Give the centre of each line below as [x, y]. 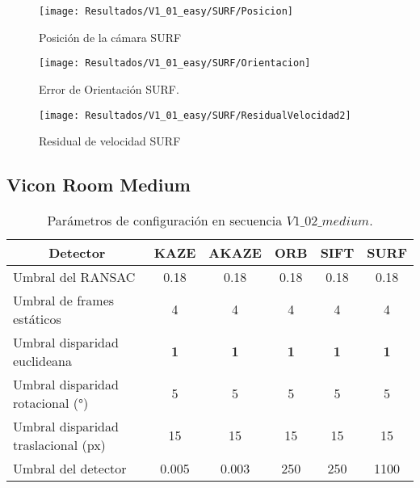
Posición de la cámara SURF [110, 37]
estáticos [37, 318]
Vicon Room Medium [99, 185]
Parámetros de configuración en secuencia [165, 220]
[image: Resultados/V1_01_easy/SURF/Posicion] [166, 11]
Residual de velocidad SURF [110, 141]
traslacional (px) [59, 444]
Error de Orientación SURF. [109, 88]
